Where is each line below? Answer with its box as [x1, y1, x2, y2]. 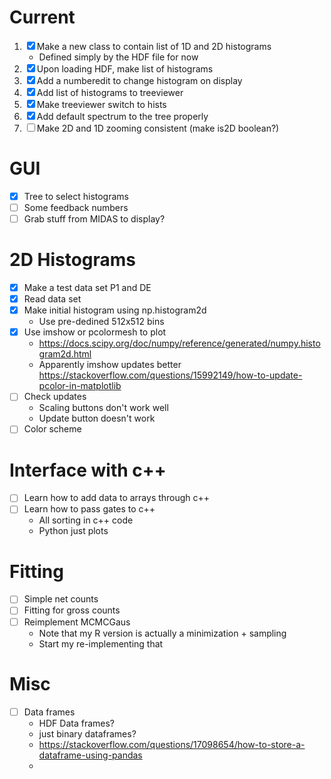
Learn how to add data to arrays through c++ [23, 492, 211, 504]
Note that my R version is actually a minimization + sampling [38, 627, 287, 639]
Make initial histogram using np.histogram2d [23, 304, 207, 316]
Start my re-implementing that [38, 637, 164, 650]
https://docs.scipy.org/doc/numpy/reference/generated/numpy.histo [38, 337, 321, 350]
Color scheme [23, 423, 82, 435]
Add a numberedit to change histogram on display [36, 74, 243, 86]
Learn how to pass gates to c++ [23, 503, 156, 515]
